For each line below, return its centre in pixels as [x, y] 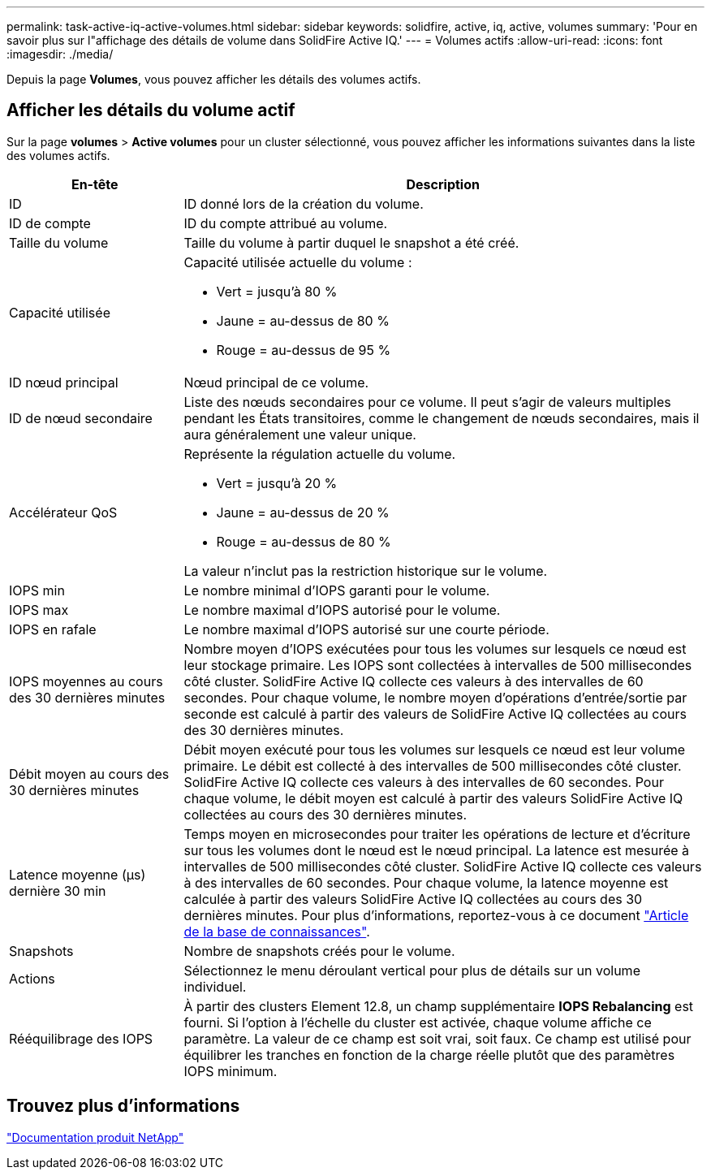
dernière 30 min [58, 891]
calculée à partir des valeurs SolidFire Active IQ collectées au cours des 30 [413, 899]
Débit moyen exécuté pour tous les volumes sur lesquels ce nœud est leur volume [435, 749]
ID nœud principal [64, 382]
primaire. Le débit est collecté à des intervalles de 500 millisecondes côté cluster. [433, 765]
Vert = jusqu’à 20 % [277, 483]
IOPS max [39, 610]
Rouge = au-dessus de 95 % [304, 350]
